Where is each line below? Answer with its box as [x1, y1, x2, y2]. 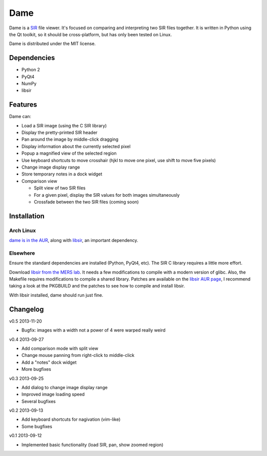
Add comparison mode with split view [21, 345, 98, 351]
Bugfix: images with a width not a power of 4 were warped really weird [21, 327, 166, 333]
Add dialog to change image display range [21, 384, 108, 390]
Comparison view [21, 178, 57, 184]
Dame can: [9, 114, 32, 119]
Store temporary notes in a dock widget [21, 171, 102, 177]
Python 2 [21, 67, 41, 73]
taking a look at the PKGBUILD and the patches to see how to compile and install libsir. [9, 283, 185, 289]
